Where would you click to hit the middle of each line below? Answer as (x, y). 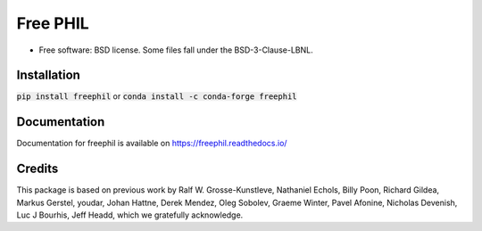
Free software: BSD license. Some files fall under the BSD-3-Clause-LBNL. (176, 50)
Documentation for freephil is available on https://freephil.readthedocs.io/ (152, 144)
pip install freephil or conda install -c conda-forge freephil (157, 96)
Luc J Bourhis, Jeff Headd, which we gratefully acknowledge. (130, 215)
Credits (37, 169)
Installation (48, 75)
